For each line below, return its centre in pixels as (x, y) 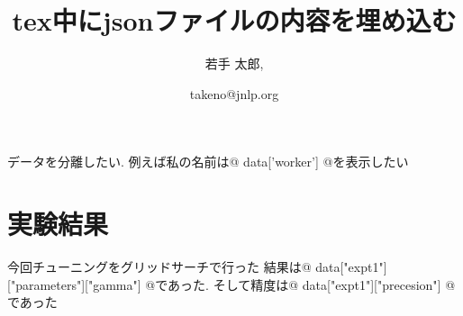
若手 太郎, (234, 63)
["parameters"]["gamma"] (74, 284)
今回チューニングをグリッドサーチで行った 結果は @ (159, 267)
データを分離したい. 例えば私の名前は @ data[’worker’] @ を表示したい (208, 162)
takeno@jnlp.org (234, 93)
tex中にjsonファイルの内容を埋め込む (234, 20)
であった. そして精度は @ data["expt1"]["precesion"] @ (305, 284)
